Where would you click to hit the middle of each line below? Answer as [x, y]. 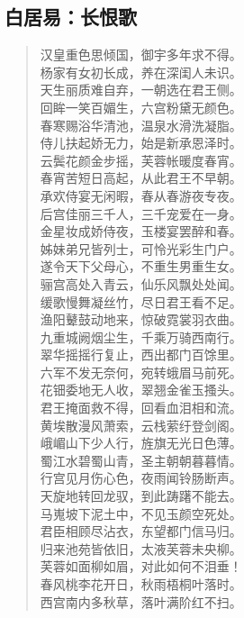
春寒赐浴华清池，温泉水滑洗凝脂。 [141, 125]
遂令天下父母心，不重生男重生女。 [141, 266]
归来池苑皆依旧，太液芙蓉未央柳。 [141, 548]
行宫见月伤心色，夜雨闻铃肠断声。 [141, 478]
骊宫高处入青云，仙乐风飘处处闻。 [141, 283]
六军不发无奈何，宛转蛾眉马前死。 [141, 372]
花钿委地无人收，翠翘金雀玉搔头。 [141, 390]
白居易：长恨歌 [71, 17]
